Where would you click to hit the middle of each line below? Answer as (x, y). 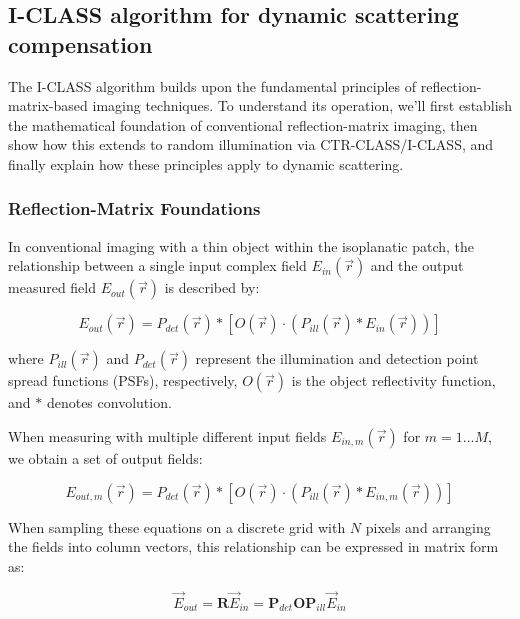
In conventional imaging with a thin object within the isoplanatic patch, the (241, 245)
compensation (80, 43)
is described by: (212, 287)
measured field (52, 287)
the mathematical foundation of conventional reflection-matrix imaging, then (243, 124)
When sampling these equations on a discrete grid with (177, 526)
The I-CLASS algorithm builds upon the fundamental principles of (212, 85)
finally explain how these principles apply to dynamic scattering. (206, 163)
